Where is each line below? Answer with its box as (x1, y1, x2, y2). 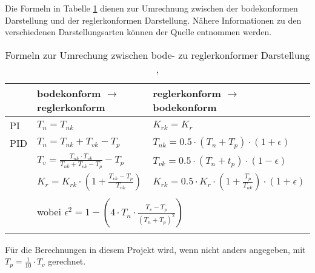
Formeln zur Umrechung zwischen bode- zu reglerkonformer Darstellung (5, 47, 310, 62)
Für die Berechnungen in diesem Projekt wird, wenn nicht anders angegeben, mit (5, 243, 306, 255)
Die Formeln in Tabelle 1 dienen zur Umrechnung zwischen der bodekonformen (5, 2, 298, 14)
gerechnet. (48, 255, 86, 268)
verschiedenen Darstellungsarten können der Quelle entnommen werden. (5, 25, 272, 38)
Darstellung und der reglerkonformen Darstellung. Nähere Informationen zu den (5, 13, 302, 26)
